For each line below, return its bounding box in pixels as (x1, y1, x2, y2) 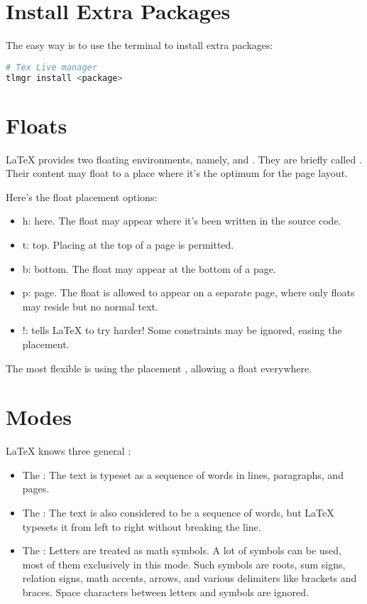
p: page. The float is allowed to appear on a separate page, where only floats (22, 285, 355, 300)
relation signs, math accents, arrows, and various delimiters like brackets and (22, 571, 357, 586)
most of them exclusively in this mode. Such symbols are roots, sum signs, (22, 556, 346, 571)
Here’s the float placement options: (6, 189, 158, 204)
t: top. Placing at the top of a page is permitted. (22, 237, 234, 252)
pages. (22, 481, 50, 496)
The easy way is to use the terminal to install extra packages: (6, 38, 273, 53)
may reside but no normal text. (22, 298, 158, 313)
